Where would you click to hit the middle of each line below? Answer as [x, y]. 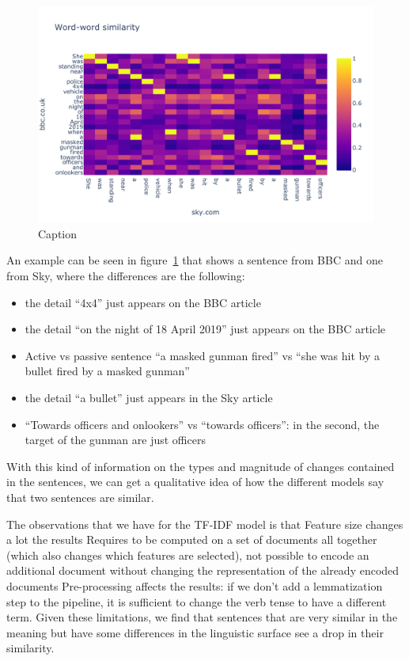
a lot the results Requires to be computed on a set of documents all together [192, 539]
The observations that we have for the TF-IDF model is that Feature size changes [205, 524]
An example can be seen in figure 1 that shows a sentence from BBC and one [195, 260]
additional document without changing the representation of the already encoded [203, 570]
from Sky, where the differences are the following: [126, 276]
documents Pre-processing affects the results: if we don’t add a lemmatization [195, 585]
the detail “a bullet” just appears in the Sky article [149, 398]
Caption [58, 233]
